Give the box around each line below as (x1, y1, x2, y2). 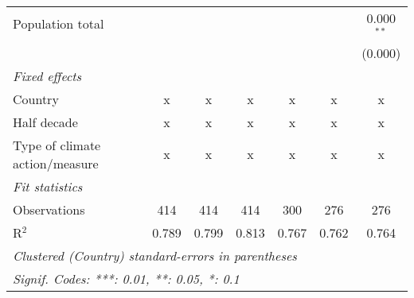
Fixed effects (13, 66, 82, 85)
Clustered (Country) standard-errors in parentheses (13, 246, 297, 265)
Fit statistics (13, 176, 83, 195)
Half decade (13, 112, 78, 131)
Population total (13, 14, 104, 33)
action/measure (13, 153, 99, 172)
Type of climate (13, 135, 101, 154)
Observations (13, 199, 85, 219)
